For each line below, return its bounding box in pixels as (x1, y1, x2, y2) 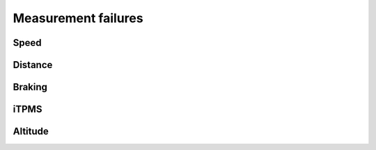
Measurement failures (13, 10, 143, 26)
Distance (13, 59, 53, 71)
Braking (13, 81, 48, 93)
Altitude (13, 126, 49, 137)
